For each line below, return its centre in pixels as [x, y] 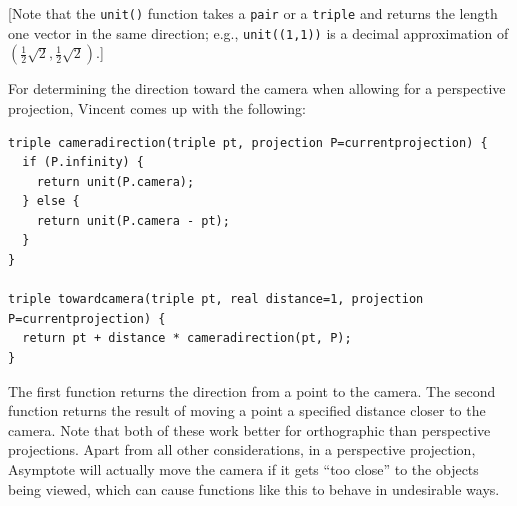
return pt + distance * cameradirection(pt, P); [187, 338]
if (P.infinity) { [83, 162]
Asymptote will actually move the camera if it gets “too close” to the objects [243, 469]
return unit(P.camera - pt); [133, 220]
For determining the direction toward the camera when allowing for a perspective [257, 88]
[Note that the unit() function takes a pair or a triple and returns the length [253, 13]
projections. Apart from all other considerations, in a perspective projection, [242, 449]
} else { [51, 201]
